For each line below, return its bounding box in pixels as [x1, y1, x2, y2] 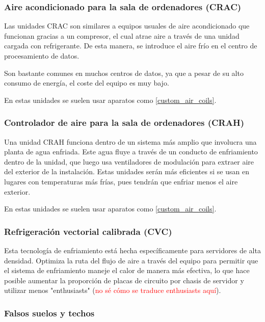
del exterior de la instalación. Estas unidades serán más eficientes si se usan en [4, 166, 249, 177]
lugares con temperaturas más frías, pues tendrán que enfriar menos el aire [4, 176, 238, 186]
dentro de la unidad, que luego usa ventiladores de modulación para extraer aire [4, 156, 254, 167]
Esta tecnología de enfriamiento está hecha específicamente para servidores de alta [4, 245, 261, 255]
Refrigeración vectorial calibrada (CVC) [4, 225, 172, 237]
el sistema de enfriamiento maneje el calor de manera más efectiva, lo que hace [4, 265, 250, 276]
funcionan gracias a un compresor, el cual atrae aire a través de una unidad [4, 30, 240, 41]
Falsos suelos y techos [4, 306, 95, 319]
